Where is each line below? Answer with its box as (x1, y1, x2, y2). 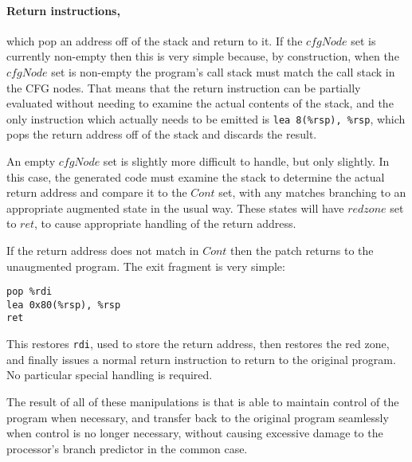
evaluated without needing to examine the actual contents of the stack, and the (6, 95, 394, 112)
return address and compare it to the (6, 184, 187, 201)
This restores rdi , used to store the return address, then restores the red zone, (6, 335, 390, 352)
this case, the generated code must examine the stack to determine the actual (6, 168, 385, 185)
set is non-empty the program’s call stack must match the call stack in (51, 63, 395, 80)
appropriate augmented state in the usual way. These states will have (6, 199, 344, 216)
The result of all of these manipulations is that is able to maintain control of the (6, 393, 399, 409)
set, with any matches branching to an (218, 184, 406, 201)
